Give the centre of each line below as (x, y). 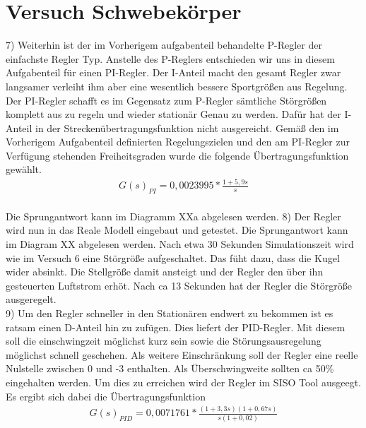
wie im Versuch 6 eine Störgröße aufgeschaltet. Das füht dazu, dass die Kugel (173, 257)
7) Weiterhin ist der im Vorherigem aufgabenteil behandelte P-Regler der (164, 45)
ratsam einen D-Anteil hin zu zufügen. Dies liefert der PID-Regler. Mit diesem (176, 327)
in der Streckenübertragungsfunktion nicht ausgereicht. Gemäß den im (187, 127)
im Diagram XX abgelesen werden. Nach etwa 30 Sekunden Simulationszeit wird (180, 243)
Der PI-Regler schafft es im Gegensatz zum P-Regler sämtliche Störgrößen (166, 100)
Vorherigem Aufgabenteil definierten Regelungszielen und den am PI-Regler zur (178, 142)
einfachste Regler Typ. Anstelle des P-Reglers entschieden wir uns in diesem (170, 58)
